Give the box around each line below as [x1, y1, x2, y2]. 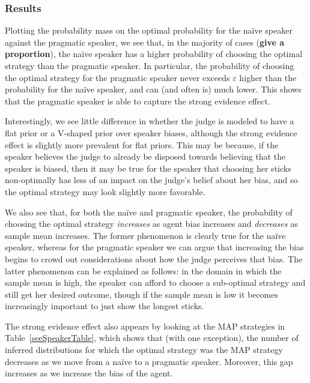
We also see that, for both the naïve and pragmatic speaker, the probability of [5, 205, 293, 218]
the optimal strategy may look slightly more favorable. [5, 185, 205, 198]
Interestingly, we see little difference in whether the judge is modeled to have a [5, 115, 294, 127]
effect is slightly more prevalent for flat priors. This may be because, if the [5, 138, 279, 151]
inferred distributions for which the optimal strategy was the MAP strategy [5, 343, 283, 356]
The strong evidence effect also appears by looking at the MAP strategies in [5, 319, 285, 332]
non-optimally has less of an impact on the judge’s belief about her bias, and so [5, 173, 298, 186]
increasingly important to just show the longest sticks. [5, 300, 204, 312]
